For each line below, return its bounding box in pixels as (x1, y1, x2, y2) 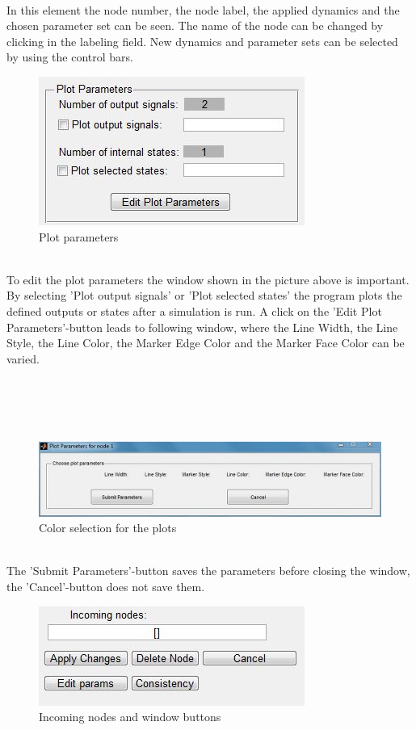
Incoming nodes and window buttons (39, 708, 221, 725)
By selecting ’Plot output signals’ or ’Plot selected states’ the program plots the (6, 287, 402, 304)
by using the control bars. (6, 48, 133, 65)
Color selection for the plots (39, 519, 177, 536)
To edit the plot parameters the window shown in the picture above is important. (6, 271, 410, 287)
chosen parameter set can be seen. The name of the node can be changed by (6, 17, 384, 34)
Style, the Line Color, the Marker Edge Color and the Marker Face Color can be (6, 334, 405, 351)
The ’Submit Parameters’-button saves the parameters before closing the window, (6, 562, 410, 579)
